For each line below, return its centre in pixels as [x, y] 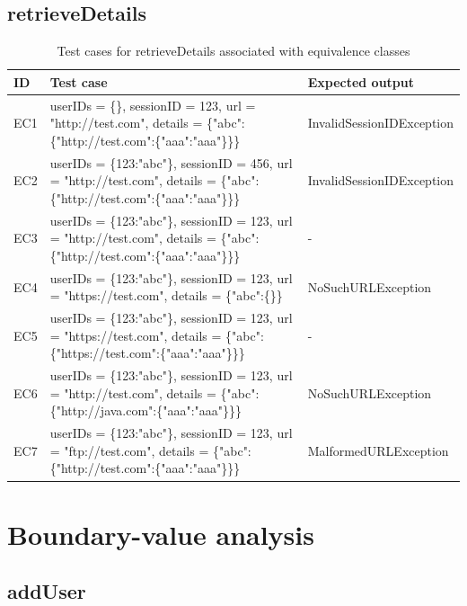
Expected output [361, 81]
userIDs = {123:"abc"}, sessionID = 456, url [171, 162]
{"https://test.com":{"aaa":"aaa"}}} [147, 353]
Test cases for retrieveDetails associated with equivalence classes [233, 51]
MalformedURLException [378, 450]
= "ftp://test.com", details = [129, 450]
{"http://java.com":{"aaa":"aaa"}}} [146, 410]
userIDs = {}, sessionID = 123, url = [153, 105]
